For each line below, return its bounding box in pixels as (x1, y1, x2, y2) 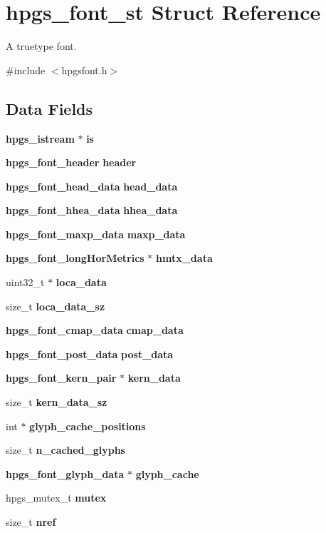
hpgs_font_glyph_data (6, 466, 125, 481)
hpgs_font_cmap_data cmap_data (6, 323, 184, 337)
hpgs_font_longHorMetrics (6, 250, 144, 265)
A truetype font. (6, 39, 77, 54)
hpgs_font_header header (6, 155, 137, 170)
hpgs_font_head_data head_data (6, 178, 178, 193)
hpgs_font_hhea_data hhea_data (6, 203, 178, 218)
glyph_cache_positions (29, 418, 146, 433)
